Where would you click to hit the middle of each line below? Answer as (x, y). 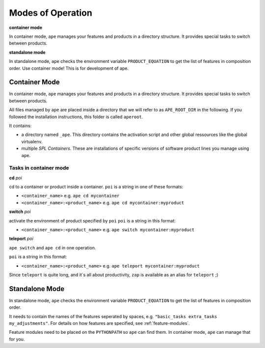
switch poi (20, 212)
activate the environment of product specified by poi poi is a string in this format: (93, 220)
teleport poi (21, 239)
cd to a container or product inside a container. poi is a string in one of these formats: (96, 187)
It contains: (20, 126)
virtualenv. (32, 141)
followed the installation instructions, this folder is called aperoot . (76, 117)
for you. (17, 339)
